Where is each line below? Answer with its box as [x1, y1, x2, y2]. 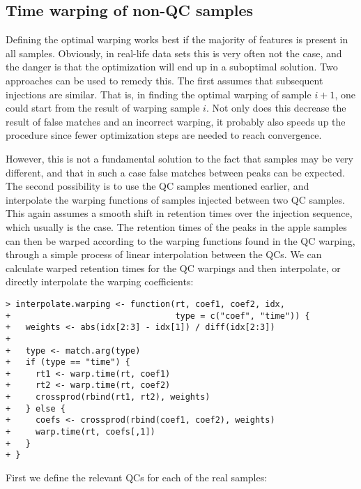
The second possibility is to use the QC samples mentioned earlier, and [6, 179, 309, 193]
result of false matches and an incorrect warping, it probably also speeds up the [6, 114, 346, 128]
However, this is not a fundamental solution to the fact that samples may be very [6, 151, 353, 165]
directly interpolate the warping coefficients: [6, 274, 194, 289]
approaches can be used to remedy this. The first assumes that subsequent [6, 73, 323, 87]
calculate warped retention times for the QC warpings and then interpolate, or [6, 260, 341, 275]
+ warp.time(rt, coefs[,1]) [6, 427, 155, 437]
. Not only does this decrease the [206, 100, 346, 115]
